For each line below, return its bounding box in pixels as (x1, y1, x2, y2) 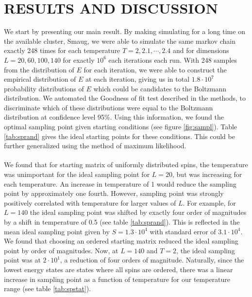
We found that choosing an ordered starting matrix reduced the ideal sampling (4, 236, 238, 246)
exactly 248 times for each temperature (4, 45, 120, 55)
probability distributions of (4, 83, 84, 93)
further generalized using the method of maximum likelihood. (4, 140, 186, 151)
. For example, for (183, 197, 236, 208)
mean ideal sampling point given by (4, 226, 110, 236)
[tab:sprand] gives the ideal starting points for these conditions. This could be (4, 131, 235, 141)
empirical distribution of (4, 74, 76, 84)
